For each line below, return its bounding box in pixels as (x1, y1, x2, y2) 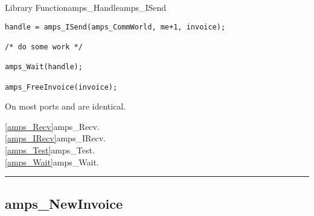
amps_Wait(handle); (5, 63, 83, 72)
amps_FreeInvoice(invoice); (5, 82, 118, 91)
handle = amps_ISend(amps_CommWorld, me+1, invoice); (5, 22, 226, 31)
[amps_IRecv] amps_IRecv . (5, 132, 106, 144)
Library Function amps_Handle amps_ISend (5, 1, 167, 13)
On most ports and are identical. (5, 100, 126, 113)
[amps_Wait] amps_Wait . (5, 155, 99, 168)
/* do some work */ (5, 42, 83, 51)
